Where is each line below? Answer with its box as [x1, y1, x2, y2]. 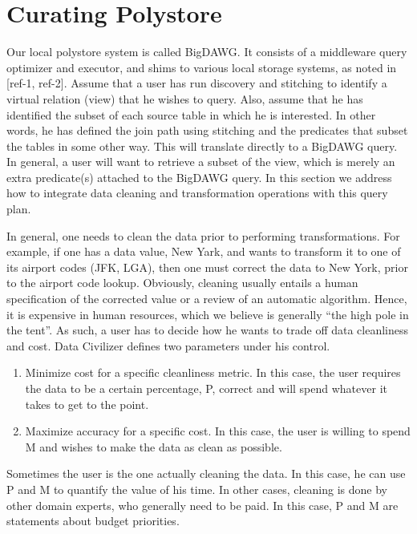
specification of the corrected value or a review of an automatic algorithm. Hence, [6, 290, 407, 307]
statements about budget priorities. [6, 512, 180, 529]
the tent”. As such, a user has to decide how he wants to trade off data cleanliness [6, 322, 409, 338]
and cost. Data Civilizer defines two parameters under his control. [6, 337, 330, 354]
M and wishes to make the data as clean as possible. [25, 438, 282, 455]
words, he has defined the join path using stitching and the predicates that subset [6, 122, 408, 139]
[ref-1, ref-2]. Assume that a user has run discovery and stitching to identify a [6, 75, 387, 91]
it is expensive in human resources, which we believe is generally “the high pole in [6, 305, 409, 322]
